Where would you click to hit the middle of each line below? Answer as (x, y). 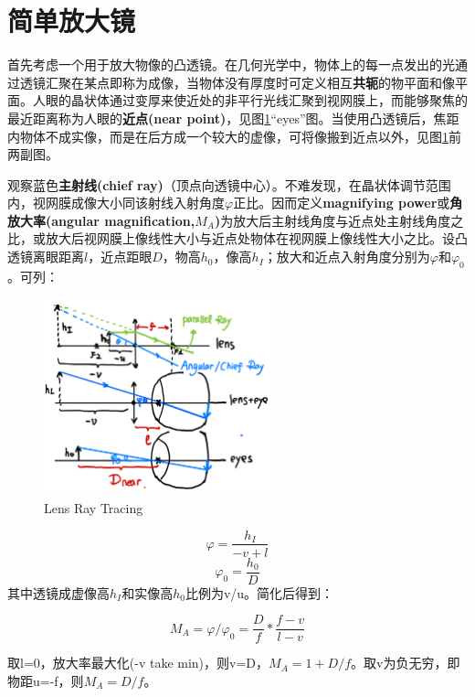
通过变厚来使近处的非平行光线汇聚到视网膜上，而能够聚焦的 (288, 100)
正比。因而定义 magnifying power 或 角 (348, 203)
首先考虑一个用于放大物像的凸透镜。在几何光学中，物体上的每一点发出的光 (231, 64)
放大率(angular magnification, (101, 220)
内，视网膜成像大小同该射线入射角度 (116, 203)
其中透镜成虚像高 (58, 592)
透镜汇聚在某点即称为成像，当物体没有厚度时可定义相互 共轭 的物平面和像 (237, 82)
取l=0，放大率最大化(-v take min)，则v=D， (138, 663)
